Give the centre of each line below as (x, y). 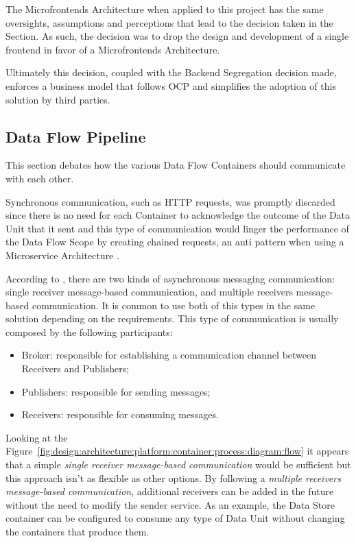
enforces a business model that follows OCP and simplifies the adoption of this (171, 85)
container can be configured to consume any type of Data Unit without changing (175, 518)
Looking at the (37, 437)
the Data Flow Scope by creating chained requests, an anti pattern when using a (175, 242)
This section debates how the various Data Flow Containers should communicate (176, 165)
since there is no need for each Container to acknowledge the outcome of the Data (178, 215)
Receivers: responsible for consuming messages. (120, 414)
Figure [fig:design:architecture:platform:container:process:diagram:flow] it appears (177, 451)
